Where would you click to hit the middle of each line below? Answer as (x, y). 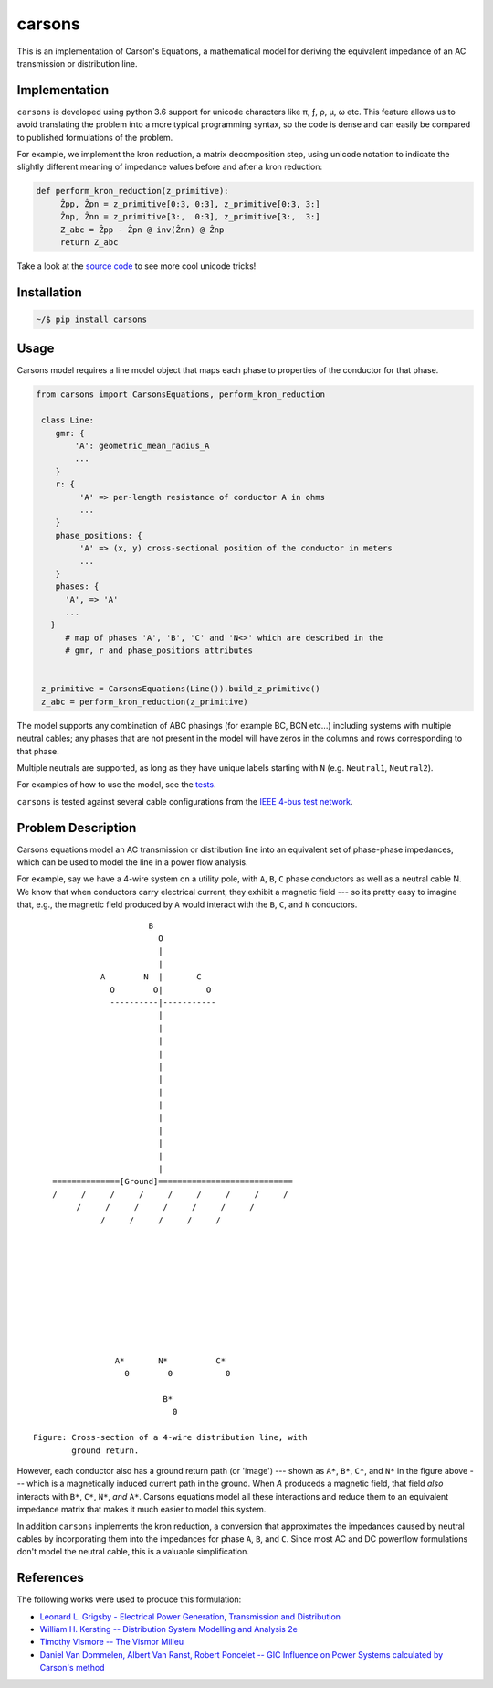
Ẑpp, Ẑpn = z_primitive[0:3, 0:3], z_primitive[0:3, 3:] (190, 204)
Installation (49, 292)
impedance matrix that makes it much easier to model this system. (142, 1510)
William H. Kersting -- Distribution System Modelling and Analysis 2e (169, 1629)
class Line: (68, 420)
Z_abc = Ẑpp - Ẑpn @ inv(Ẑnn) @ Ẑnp (142, 230)
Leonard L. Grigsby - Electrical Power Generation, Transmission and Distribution (190, 1616)
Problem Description (77, 828)
